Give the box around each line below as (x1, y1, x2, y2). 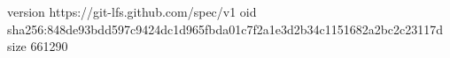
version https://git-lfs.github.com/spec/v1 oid (7, 3, 257, 20)
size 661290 (7, 37, 68, 55)
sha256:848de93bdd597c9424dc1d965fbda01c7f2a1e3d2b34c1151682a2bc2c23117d (7, 19, 444, 38)
